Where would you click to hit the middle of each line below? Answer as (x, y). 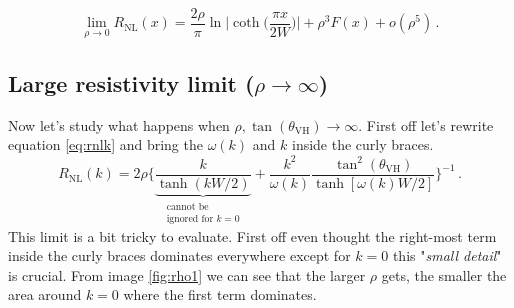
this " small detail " (447, 255)
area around (45, 294)
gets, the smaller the (444, 274)
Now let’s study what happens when (119, 124)
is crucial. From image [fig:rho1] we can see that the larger (187, 274)
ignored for (190, 218)
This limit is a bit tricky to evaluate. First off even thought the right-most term (252, 235)
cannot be (187, 206)
